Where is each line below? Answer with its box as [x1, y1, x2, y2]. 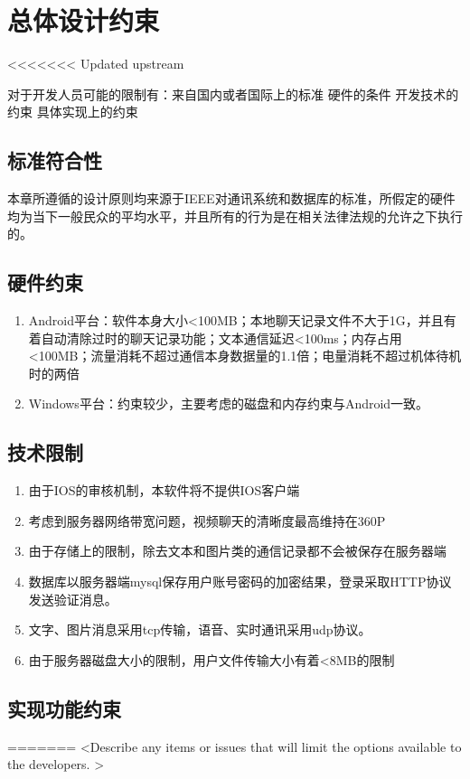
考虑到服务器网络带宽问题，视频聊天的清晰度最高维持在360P [28, 511, 386, 530]
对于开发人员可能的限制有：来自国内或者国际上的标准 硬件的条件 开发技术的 [7, 84, 459, 103]
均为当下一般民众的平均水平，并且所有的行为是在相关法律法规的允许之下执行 [7, 206, 463, 225]
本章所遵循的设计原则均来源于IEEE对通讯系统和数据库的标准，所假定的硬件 [7, 189, 456, 208]
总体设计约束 [7, 2, 160, 39]
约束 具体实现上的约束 [7, 102, 138, 121]
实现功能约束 [7, 694, 121, 722]
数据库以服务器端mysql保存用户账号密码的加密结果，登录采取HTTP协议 [28, 572, 452, 591]
